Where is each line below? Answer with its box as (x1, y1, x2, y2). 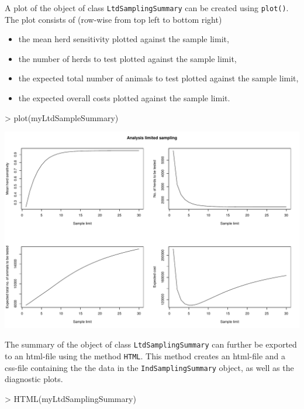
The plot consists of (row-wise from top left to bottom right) (5, 13, 222, 25)
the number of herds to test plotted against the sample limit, (18, 52, 237, 64)
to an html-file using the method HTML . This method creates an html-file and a (5, 350, 286, 362)
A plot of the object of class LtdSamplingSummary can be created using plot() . (5, 2, 289, 13)
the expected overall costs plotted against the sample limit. (18, 92, 230, 104)
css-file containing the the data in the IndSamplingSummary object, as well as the (5, 361, 294, 373)
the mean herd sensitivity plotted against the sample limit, (18, 33, 229, 45)
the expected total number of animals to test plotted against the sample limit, (18, 72, 299, 84)
